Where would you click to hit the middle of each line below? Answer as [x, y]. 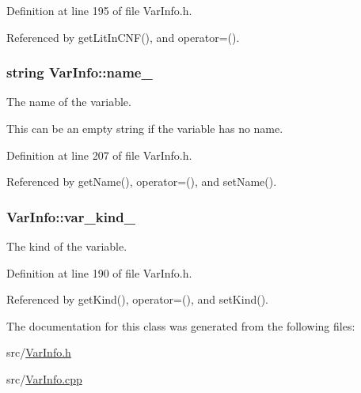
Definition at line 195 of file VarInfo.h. [99, 10]
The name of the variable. [69, 102]
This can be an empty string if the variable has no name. [145, 128]
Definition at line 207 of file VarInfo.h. [99, 155]
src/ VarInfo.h [39, 352]
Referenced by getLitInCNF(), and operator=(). [123, 37]
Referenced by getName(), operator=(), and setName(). [142, 181]
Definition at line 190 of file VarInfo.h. [99, 272]
